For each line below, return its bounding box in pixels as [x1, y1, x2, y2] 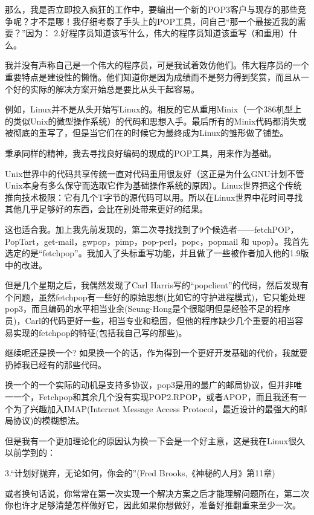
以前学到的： [5, 446, 56, 459]
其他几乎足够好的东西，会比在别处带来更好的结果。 [5, 202, 208, 215]
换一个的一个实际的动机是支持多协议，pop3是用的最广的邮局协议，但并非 [5, 378, 293, 391]
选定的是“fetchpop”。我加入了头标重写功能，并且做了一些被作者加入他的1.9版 [5, 247, 309, 259]
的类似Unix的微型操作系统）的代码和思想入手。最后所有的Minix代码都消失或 [5, 114, 307, 127]
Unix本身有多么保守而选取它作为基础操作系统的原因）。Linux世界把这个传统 [5, 179, 302, 192]
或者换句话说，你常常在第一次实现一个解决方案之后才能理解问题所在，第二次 [5, 487, 309, 499]
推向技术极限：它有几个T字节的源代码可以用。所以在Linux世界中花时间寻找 [5, 190, 303, 203]
